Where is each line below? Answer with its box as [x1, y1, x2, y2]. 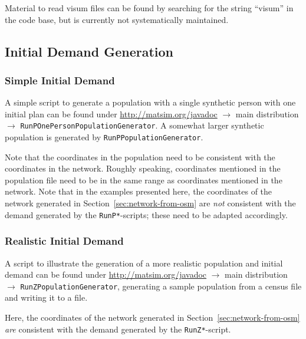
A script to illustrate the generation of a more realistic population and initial [5, 256, 283, 269]
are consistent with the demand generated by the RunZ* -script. [5, 322, 231, 335]
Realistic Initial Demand [5, 233, 124, 248]
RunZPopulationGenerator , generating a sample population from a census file [20, 279, 302, 292]
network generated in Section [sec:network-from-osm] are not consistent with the [5, 197, 296, 209]
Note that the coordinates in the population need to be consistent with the [5, 150, 275, 163]
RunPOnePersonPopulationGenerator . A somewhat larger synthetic [20, 119, 264, 131]
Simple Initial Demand [5, 73, 115, 87]
